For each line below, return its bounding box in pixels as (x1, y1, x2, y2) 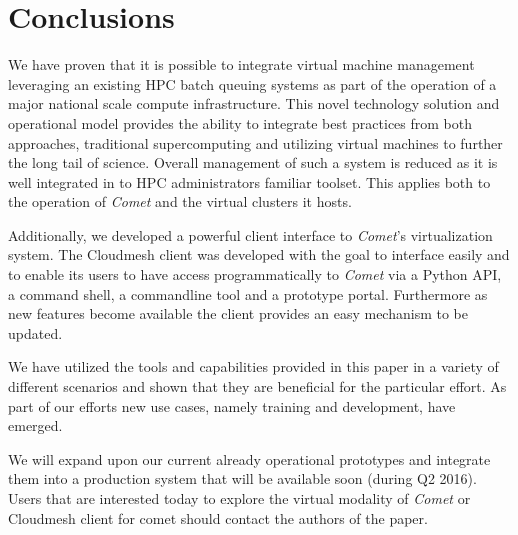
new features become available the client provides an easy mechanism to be (8, 303, 468, 324)
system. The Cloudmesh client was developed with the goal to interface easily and (8, 244, 510, 265)
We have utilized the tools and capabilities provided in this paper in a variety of (8, 356, 499, 377)
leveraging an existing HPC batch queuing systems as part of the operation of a (8, 73, 497, 94)
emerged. (8, 415, 63, 436)
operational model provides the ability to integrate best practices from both (8, 112, 473, 133)
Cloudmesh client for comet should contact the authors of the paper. (8, 507, 428, 528)
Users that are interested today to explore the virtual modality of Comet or (8, 488, 471, 508)
